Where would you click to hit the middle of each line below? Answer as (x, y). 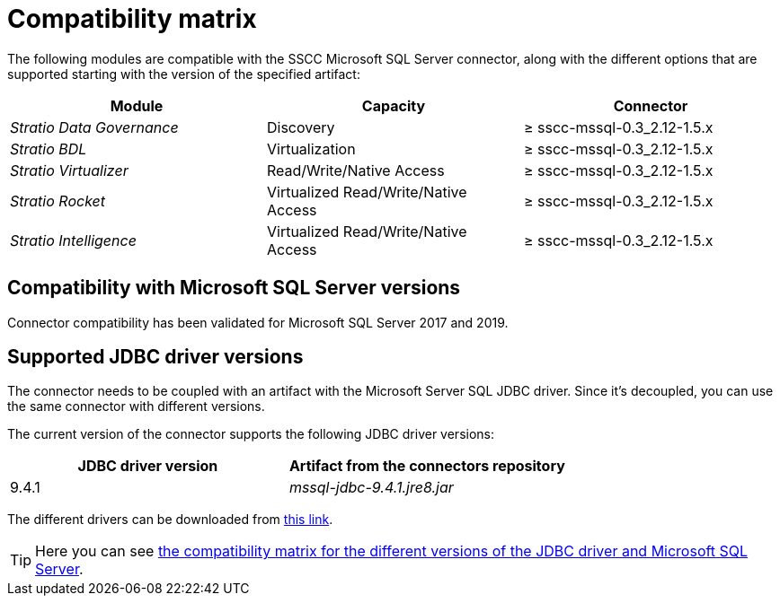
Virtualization (311, 149)
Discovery (301, 127)
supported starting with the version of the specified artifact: (184, 74)
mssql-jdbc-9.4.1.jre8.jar (371, 488)
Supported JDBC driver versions (155, 357)
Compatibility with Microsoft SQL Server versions (234, 288)
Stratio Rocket (58, 201)
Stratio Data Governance (94, 127)
